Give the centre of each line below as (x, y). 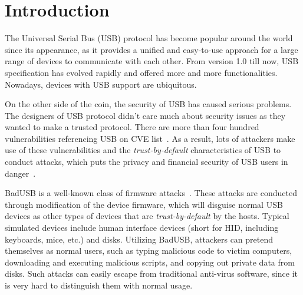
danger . (20, 173)
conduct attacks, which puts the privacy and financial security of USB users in (146, 162)
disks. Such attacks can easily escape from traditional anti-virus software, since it (151, 274)
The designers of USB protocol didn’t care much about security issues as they (145, 115)
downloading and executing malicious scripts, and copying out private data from (150, 262)
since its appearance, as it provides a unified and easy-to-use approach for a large (151, 49)
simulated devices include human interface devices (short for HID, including (142, 228)
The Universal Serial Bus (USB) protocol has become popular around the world (149, 38)
